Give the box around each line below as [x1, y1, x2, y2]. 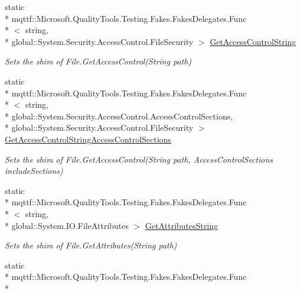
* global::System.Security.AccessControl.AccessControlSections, [5, 109, 233, 122]
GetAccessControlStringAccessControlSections [5, 133, 172, 145]
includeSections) [5, 164, 63, 177]
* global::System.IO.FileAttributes [5, 219, 129, 231]
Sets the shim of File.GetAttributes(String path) [5, 239, 177, 251]
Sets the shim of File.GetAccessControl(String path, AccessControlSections [5, 153, 273, 165]
